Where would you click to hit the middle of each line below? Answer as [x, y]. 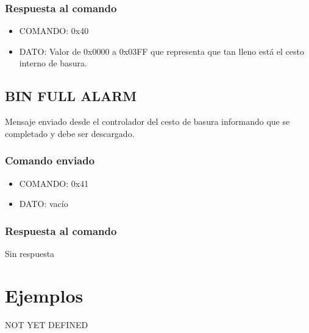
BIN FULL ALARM [71, 96]
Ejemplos [44, 295]
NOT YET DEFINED [47, 324]
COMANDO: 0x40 [54, 31]
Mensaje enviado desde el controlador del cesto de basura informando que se [147, 121]
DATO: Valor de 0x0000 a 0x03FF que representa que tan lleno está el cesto [162, 51]
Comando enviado [50, 160]
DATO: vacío [44, 204]
